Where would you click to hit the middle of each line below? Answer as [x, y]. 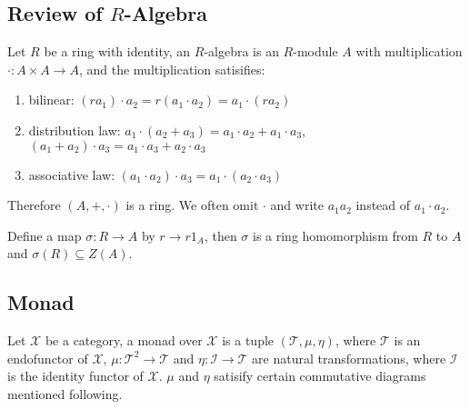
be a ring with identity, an [117, 51]
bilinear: [51, 100]
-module [315, 51]
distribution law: [75, 130]
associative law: [72, 174]
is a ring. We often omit [192, 205]
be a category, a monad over [124, 340]
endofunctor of [48, 358]
